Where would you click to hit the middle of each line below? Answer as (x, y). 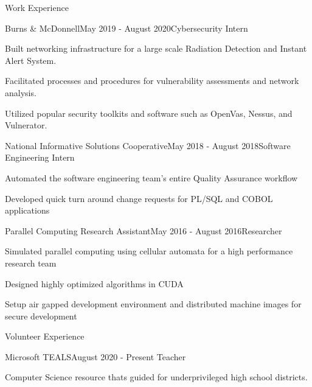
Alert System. (31, 60)
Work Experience (37, 7)
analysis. (21, 92)
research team (31, 263)
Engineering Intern (40, 157)
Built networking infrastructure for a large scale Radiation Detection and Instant (156, 48)
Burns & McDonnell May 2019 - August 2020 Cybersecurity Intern (127, 28)
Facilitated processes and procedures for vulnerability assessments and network (152, 81)
